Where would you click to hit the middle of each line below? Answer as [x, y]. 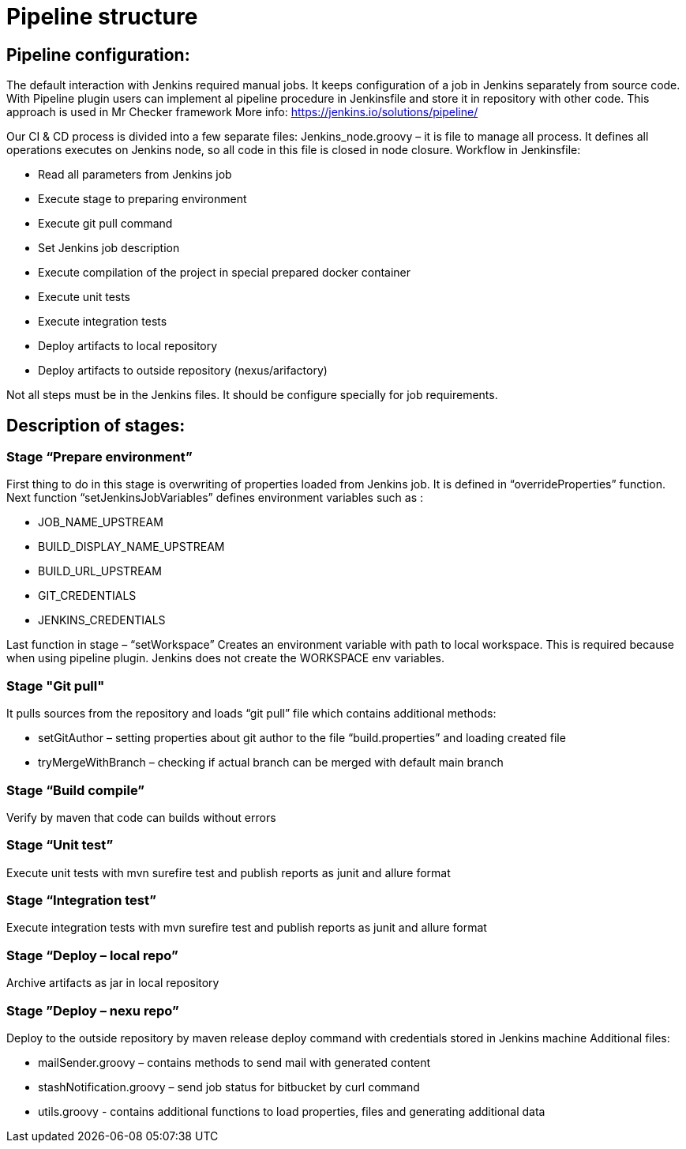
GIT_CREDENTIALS [87, 596]
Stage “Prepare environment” [99, 457]
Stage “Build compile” [75, 790]
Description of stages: [96, 425]
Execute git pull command [105, 224]
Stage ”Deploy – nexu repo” [93, 1010]
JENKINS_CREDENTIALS [102, 620]
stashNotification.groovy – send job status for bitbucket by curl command [229, 1087]
